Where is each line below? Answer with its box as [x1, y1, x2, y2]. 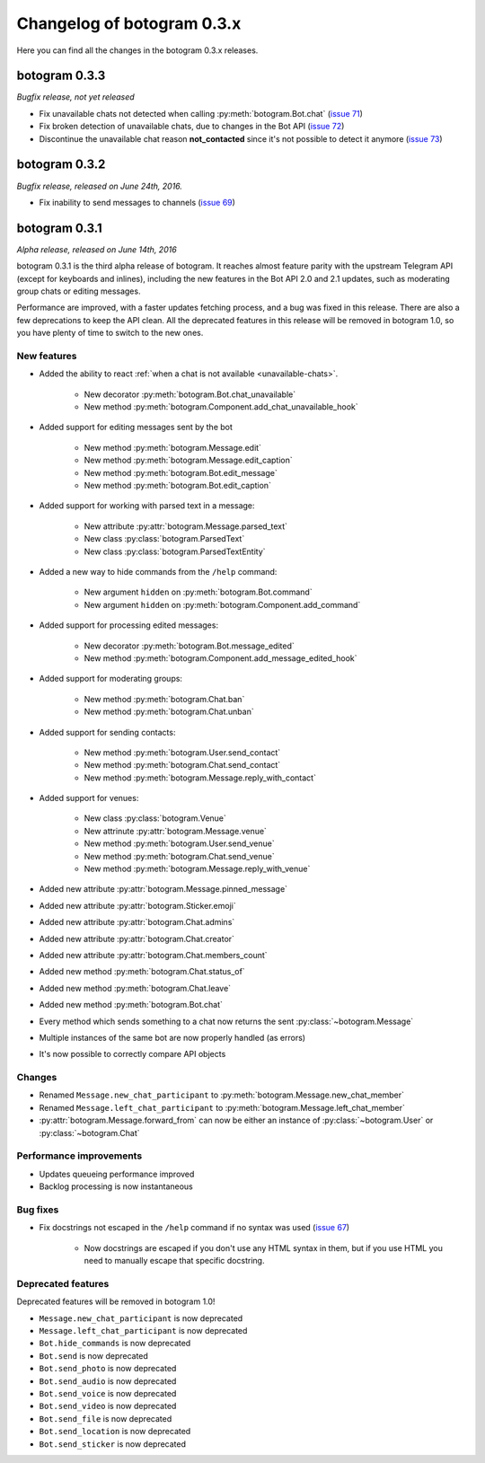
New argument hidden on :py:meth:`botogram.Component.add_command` [84, 599, 361, 610]
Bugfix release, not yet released [16, 92, 135, 102]
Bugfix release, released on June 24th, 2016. [16, 181, 183, 191]
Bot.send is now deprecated [39, 1350, 148, 1361]
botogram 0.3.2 [16, 157, 106, 172]
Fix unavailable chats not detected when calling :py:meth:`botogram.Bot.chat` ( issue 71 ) [39, 108, 364, 119]
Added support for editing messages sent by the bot [39, 422, 234, 433]
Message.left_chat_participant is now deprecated [39, 1326, 248, 1336]
